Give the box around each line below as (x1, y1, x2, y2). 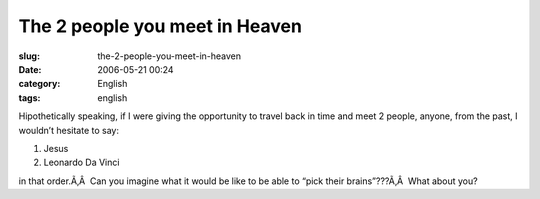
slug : (18, 50, 40, 62)
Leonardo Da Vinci (43, 156, 120, 169)
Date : (18, 63, 42, 75)
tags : (18, 91, 41, 104)
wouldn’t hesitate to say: (18, 124, 120, 136)
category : (18, 78, 61, 90)
